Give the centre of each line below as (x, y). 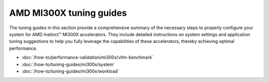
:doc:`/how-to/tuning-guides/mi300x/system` (68, 64)
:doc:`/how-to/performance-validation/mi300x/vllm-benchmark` (88, 57)
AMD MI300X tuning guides (68, 13)
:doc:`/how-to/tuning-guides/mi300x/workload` (70, 71)
